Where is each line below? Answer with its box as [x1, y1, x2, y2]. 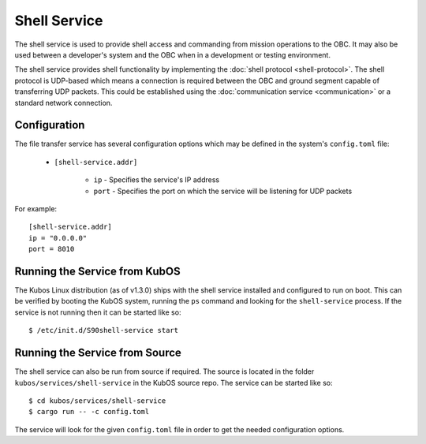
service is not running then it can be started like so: [14, 308, 181, 317]
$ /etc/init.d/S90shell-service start [28, 326, 179, 335]
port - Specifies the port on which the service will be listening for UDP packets [93, 186, 353, 196]
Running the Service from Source [14, 346, 181, 360]
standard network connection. [14, 98, 113, 107]
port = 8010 [28, 244, 75, 254]
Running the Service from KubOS [14, 264, 181, 278]
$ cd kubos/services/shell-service [28, 396, 166, 405]
